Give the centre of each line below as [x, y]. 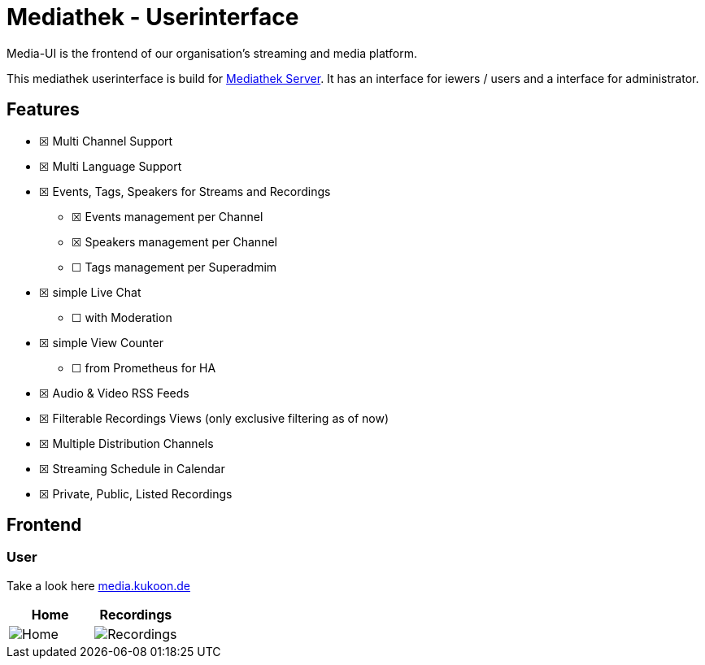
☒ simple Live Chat [90, 292]
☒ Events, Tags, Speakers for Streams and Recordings [185, 191]
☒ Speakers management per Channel [174, 241]
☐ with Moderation [122, 317]
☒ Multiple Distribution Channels [126, 443]
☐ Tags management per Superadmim [174, 267]
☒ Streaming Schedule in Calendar [132, 468]
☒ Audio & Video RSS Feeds [114, 393]
